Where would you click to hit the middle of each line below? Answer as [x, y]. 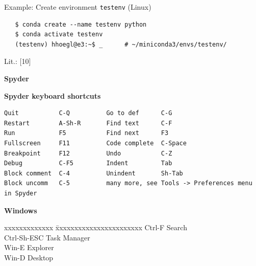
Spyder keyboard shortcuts [53, 95]
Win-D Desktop [29, 257]
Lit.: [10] [18, 61]
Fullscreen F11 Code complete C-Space [95, 143]
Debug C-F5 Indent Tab [88, 163]
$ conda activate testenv [59, 35]
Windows [21, 210]
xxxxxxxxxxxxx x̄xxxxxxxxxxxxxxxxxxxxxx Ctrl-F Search [96, 227]
